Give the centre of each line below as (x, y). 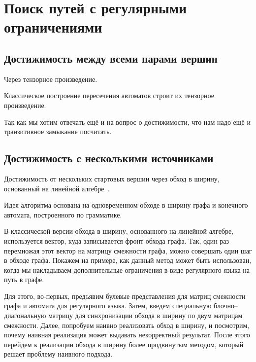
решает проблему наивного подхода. (58, 354)
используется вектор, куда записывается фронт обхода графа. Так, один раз (117, 240)
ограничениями (53, 27)
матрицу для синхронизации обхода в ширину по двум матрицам (145, 315)
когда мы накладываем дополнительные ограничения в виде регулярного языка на (127, 270)
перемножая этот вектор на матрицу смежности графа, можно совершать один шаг (128, 250)
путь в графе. (24, 279)
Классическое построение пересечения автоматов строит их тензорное (109, 95)
